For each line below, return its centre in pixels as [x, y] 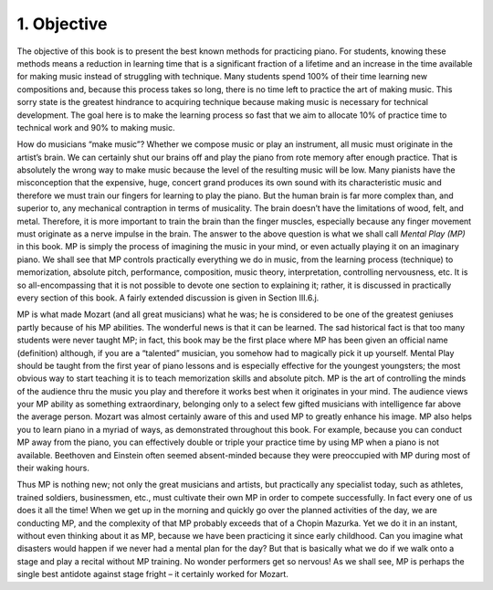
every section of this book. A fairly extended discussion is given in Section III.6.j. [168, 298]
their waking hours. [53, 468]
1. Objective [62, 24]
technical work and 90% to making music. [96, 127]
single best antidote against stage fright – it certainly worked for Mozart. [153, 574]
